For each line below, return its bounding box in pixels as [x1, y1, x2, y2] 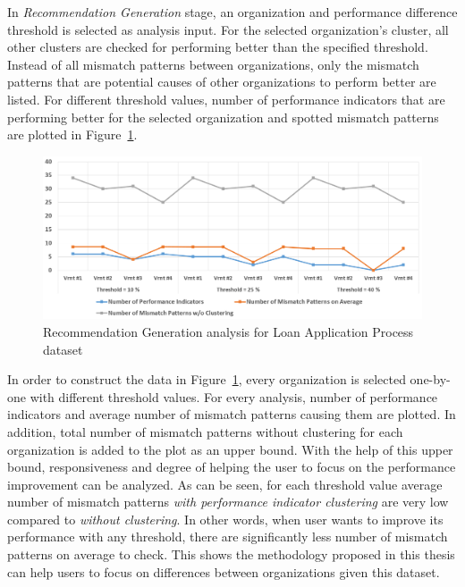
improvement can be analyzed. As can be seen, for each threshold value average [7, 474, 443, 493]
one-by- [410, 370, 451, 389]
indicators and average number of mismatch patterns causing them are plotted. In [7, 405, 456, 423]
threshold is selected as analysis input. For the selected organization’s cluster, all [7, 20, 449, 38]
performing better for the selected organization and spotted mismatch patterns [7, 107, 439, 126]
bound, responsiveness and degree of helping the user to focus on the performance [7, 457, 456, 476]
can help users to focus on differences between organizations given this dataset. [7, 562, 440, 581]
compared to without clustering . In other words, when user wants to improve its [7, 509, 444, 528]
